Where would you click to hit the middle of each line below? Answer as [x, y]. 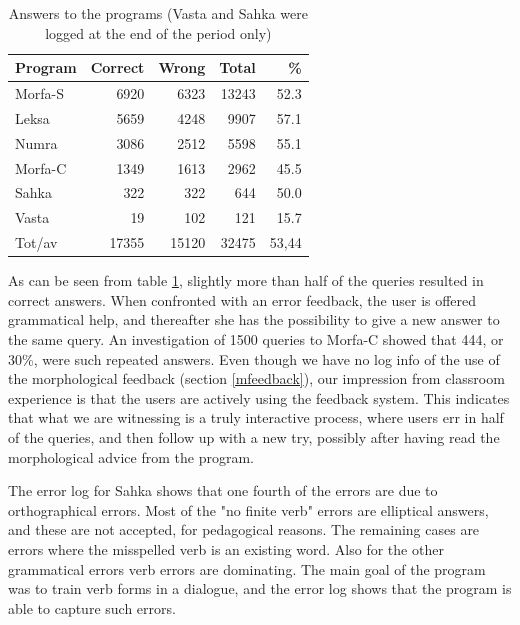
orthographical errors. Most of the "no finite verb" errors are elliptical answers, [248, 509]
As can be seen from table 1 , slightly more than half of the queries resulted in [246, 280]
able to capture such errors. [92, 607]
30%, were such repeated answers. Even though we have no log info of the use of [254, 358]
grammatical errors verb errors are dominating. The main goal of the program [247, 568]
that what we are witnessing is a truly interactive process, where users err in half [256, 417]
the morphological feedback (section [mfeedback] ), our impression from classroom [256, 378]
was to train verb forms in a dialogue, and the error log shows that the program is [260, 588]
